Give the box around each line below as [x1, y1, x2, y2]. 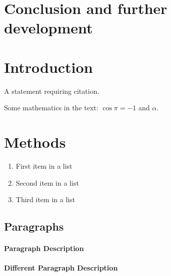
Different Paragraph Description [4, 263, 118, 273]
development [4, 17, 93, 38]
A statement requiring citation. [4, 85, 99, 96]
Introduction [4, 56, 93, 77]
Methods [4, 132, 66, 152]
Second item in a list [15, 177, 79, 188]
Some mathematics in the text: [4, 102, 98, 113]
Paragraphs [4, 219, 64, 234]
